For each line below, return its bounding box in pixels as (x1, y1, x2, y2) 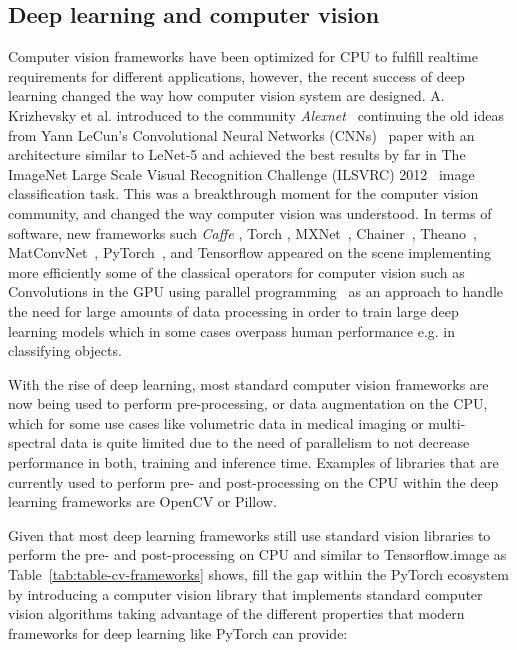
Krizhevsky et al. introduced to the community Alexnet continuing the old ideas (8, 104, 504, 125)
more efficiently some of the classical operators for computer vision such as (8, 261, 465, 282)
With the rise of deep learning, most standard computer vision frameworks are (8, 373, 489, 394)
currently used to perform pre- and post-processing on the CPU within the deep (8, 471, 499, 492)
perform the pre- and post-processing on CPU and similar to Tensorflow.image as (8, 544, 507, 565)
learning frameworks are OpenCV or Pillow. (8, 491, 277, 512)
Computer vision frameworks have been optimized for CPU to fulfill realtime (8, 46, 478, 67)
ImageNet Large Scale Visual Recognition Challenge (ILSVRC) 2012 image (8, 163, 475, 184)
